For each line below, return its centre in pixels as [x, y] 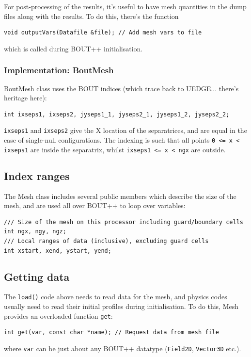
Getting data [37, 276]
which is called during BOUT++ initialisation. [73, 48]
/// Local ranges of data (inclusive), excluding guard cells [106, 241]
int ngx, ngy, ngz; [35, 232]
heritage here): [25, 98]
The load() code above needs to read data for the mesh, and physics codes [116, 297]
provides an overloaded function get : [58, 316]
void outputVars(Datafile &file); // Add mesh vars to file [103, 33]
